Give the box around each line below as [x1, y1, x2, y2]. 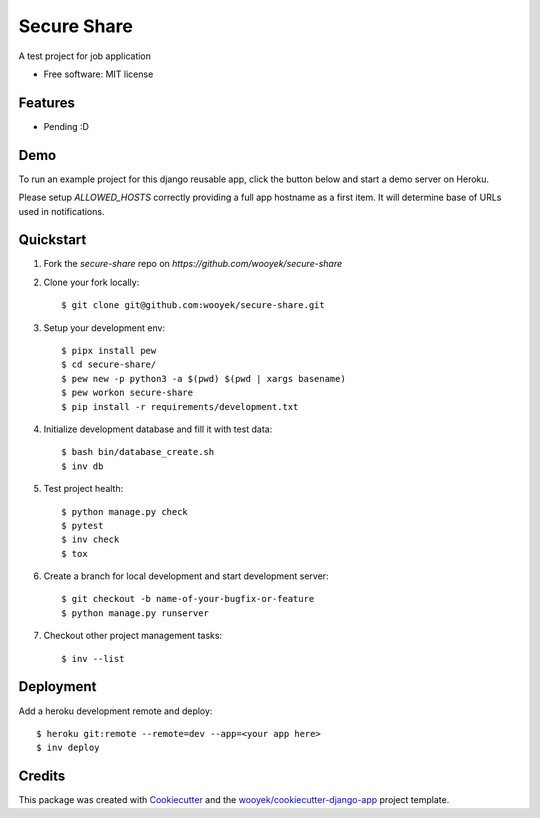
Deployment [18, 678, 97, 695]
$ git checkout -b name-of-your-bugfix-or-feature [61, 593, 315, 605]
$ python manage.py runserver [61, 607, 210, 619]
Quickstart [18, 231, 87, 249]
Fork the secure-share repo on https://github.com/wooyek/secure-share [43, 258, 343, 270]
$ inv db [61, 460, 104, 472]
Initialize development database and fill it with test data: [43, 423, 273, 435]
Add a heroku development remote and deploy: [18, 705, 213, 717]
